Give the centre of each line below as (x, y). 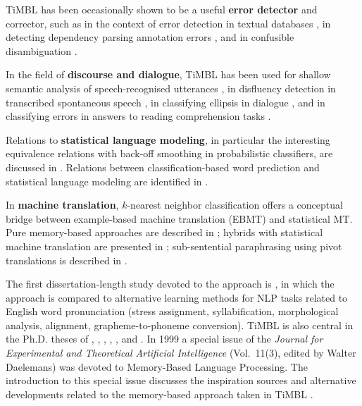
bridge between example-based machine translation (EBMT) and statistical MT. (179, 218)
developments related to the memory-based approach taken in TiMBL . (160, 394)
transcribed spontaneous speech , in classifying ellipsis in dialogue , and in (166, 102)
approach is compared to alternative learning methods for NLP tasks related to (177, 297)
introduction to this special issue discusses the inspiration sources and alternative (181, 380)
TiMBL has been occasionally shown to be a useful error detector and (162, 9)
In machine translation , (62, 205)
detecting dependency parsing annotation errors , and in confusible (150, 37)
